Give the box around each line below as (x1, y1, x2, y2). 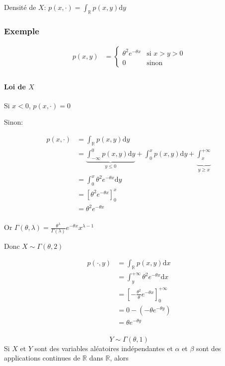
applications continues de (4, 353, 80, 363)
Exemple (4, 24, 39, 37)
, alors (110, 353, 129, 363)
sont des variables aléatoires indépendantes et (34, 343, 173, 353)
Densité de (4, 2, 36, 12)
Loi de (4, 81, 26, 91)
